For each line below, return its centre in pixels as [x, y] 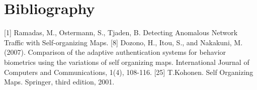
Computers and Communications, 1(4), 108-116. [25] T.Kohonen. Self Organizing [129, 72]
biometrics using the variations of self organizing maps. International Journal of [127, 62]
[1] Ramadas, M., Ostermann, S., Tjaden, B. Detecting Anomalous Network [121, 32]
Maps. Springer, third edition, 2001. [59, 82]
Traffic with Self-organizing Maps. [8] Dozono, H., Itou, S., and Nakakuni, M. [123, 42]
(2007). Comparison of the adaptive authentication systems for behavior [115, 52]
